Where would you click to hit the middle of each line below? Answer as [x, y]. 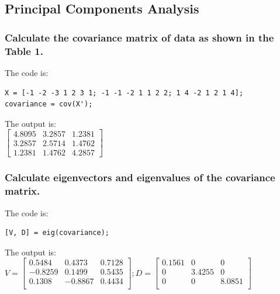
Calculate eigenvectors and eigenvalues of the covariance [140, 177]
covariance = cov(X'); [49, 104]
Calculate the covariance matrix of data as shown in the [139, 37]
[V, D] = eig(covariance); [57, 233]
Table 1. [24, 51]
